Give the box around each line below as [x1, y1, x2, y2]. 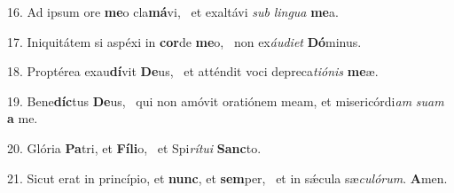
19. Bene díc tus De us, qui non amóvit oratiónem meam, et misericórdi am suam [7, 91, 444, 110]
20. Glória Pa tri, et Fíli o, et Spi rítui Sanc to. [7, 138, 262, 157]
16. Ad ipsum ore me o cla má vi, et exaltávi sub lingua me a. [7, 3, 339, 20]
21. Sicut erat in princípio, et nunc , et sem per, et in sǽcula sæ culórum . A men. [7, 168, 448, 187]
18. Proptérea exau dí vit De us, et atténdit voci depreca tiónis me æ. [7, 62, 379, 81]
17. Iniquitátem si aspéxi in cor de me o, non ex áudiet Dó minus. [7, 32, 362, 50]
